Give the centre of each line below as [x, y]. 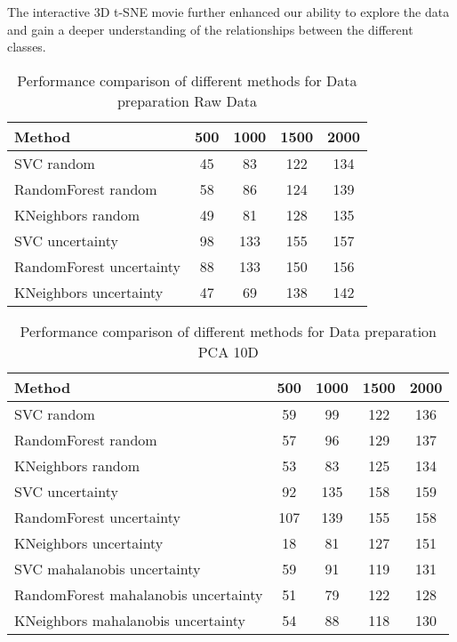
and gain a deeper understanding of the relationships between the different [210, 29]
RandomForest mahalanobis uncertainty [139, 594]
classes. [27, 47]
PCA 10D [228, 351]
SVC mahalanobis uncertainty [108, 568]
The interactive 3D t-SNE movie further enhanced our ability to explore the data [228, 12]
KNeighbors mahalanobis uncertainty [130, 620]
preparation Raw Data [187, 100]
